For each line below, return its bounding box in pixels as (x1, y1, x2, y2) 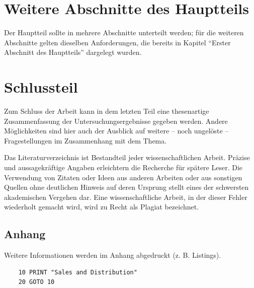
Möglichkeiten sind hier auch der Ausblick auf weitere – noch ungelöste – (4, 125, 229, 136)
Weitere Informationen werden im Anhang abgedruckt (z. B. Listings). (4, 250, 221, 260)
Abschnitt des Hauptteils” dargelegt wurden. (4, 47, 142, 57)
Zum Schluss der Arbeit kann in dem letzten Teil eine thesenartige (4, 106, 209, 116)
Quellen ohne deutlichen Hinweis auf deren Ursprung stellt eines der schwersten (4, 182, 249, 192)
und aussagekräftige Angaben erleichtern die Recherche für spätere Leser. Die (4, 162, 243, 172)
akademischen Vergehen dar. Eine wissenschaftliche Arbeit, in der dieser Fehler (4, 191, 247, 202)
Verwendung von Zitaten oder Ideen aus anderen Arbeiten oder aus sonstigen (4, 172, 242, 182)
